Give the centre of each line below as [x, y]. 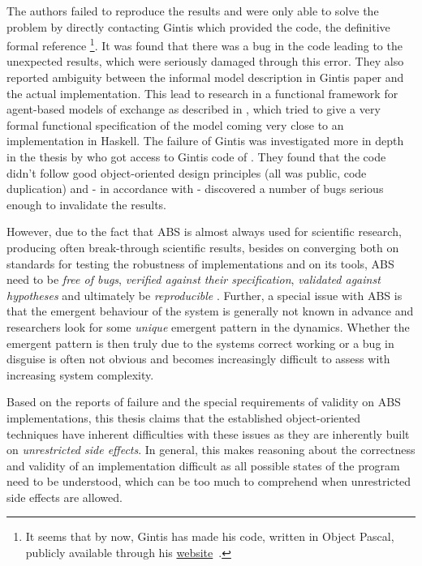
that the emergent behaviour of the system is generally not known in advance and [210, 311]
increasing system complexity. [80, 374]
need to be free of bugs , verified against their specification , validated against [194, 279]
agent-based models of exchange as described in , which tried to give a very [194, 109]
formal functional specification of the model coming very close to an [175, 124]
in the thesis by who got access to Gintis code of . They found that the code [196, 157]
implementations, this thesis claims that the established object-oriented [184, 417]
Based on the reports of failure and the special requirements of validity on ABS [204, 402]
